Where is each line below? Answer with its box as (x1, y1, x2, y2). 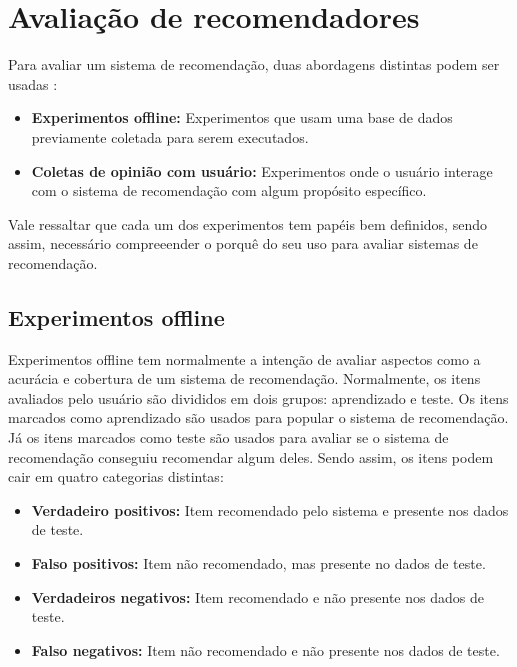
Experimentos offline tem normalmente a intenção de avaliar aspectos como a (8, 348, 481, 369)
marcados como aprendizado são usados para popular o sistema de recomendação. (8, 407, 509, 428)
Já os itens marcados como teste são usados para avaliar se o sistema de (8, 427, 449, 448)
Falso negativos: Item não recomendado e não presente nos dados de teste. (31, 639, 500, 660)
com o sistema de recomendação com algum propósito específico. (31, 180, 427, 201)
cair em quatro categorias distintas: (8, 466, 224, 487)
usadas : (8, 73, 58, 94)
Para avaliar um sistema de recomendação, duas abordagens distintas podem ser (8, 54, 500, 75)
